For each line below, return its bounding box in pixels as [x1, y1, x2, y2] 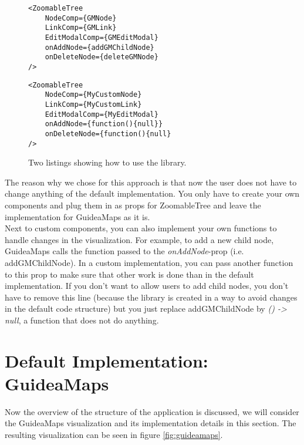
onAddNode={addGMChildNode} [45, 43, 154, 52]
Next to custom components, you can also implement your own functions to [5, 222, 277, 234]
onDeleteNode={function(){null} [45, 129, 171, 138]
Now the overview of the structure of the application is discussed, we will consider [5, 405, 299, 417]
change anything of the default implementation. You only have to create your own [5, 187, 300, 200]
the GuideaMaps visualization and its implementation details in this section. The [5, 417, 296, 429]
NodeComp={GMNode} [45, 14, 117, 22]
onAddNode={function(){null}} [45, 120, 163, 129]
